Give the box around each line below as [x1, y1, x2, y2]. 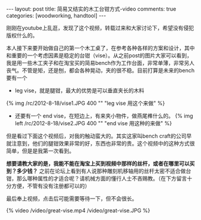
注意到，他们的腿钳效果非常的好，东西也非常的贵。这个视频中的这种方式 [11, 140, 190, 147]
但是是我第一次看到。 [22, 147, 75, 154]
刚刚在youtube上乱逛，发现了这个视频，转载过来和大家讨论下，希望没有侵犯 [6, 24, 194, 31]
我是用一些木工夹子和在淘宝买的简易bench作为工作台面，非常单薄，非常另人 [6, 60, 195, 66]
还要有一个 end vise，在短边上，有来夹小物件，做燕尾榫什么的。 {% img [14, 112, 193, 119]
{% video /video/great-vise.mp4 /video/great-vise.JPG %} [6, 207, 151, 214]
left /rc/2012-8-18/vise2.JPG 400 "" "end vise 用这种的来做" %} [14, 120, 172, 126]
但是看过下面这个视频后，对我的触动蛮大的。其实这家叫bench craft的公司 [6, 132, 187, 140]
